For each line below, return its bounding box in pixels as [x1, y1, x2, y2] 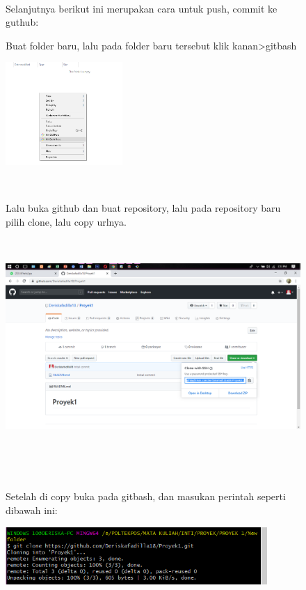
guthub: [6, 15, 39, 29]
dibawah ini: [6, 503, 58, 518]
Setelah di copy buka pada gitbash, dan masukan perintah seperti [6, 489, 286, 504]
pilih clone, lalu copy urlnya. [6, 214, 127, 228]
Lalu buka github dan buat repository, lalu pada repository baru [6, 201, 281, 215]
